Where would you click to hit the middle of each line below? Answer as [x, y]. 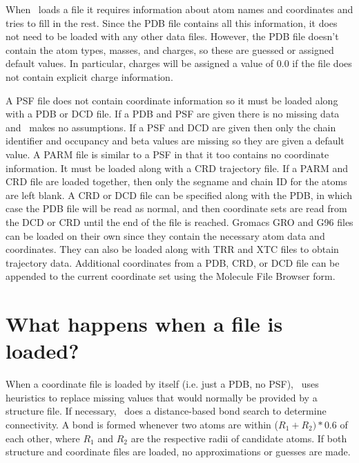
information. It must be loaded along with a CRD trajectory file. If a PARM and [177, 168]
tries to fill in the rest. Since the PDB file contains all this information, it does [172, 22]
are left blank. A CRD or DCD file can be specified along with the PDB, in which [179, 195]
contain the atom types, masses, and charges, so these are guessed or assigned [170, 49]
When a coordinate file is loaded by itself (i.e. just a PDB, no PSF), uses [162, 384]
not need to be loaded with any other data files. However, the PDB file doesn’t [172, 36]
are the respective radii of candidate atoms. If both [239, 438]
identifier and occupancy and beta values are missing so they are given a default [175, 141]
